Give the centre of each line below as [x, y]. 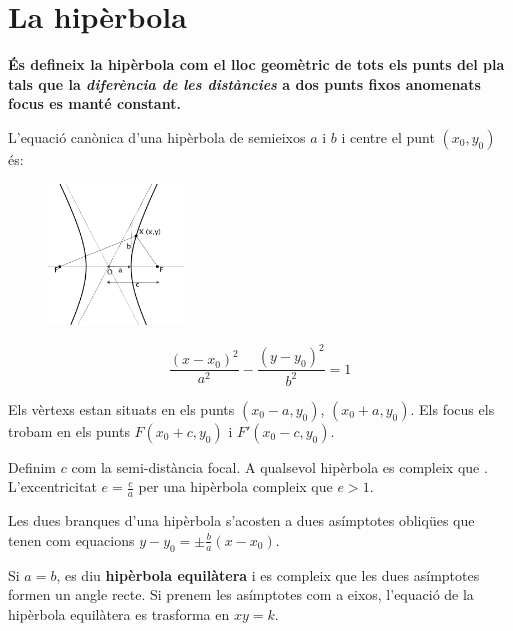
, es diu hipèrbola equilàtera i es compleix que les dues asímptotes [268, 574]
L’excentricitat [52, 486]
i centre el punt [388, 136]
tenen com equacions [71, 539]
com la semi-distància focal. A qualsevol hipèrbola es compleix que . [279, 466]
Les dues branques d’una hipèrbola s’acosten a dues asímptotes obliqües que [241, 520]
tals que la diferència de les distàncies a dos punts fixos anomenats [244, 83]
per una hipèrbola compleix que [235, 486]
